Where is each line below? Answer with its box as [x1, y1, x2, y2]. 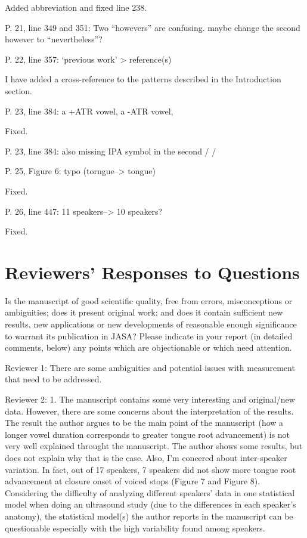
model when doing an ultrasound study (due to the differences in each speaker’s [5, 498, 296, 511]
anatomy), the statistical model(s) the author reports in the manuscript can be [5, 509, 293, 522]
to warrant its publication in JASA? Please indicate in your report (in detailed [5, 329, 293, 342]
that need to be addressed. [5, 373, 102, 385]
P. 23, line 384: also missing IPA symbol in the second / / [5, 144, 216, 157]
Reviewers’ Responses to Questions [5, 259, 300, 284]
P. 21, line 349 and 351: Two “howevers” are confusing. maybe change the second [5, 21, 300, 33]
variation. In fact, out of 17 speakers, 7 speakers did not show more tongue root [5, 463, 296, 475]
